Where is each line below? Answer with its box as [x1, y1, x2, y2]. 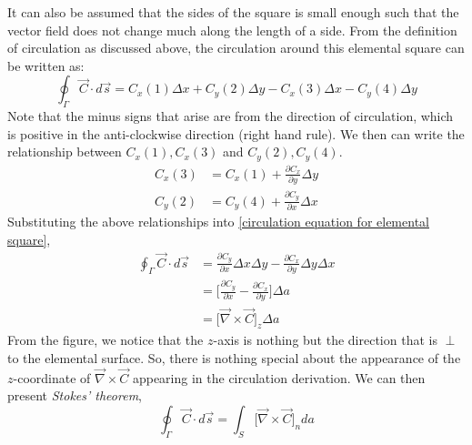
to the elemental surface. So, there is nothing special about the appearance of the [7, 349, 461, 368]
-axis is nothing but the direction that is [213, 330, 437, 349]
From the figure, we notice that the [7, 330, 204, 349]
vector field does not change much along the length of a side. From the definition [7, 20, 457, 39]
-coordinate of [13, 368, 91, 387]
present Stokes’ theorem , [7, 386, 142, 405]
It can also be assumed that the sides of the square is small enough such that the [7, 3, 459, 21]
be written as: [7, 56, 85, 75]
